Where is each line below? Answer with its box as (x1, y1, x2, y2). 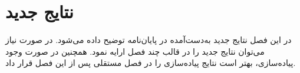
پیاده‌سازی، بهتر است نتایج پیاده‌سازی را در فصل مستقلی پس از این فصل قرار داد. (5, 57, 296, 69)
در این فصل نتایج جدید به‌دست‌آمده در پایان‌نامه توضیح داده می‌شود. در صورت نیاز (5, 34, 292, 46)
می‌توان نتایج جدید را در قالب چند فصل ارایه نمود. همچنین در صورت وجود (5, 45, 265, 57)
